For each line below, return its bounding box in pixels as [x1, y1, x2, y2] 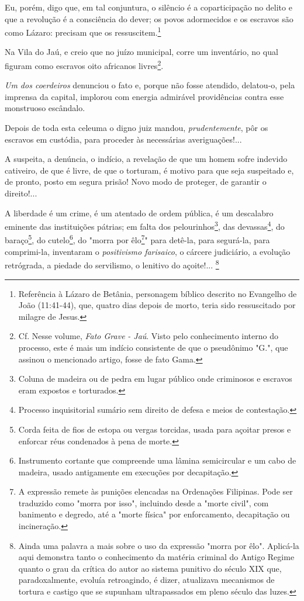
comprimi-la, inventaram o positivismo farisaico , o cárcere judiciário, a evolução [5, 245, 291, 257]
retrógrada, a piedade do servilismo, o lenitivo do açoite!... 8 [5, 257, 219, 271]
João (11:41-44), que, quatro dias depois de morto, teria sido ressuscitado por [18, 299, 296, 311]
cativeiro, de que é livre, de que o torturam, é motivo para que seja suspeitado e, [5, 164, 294, 176]
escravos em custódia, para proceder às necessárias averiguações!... [5, 133, 242, 145]
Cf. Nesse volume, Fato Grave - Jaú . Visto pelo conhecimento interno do [18, 330, 278, 342]
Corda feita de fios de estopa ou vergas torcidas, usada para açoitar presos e [18, 423, 291, 435]
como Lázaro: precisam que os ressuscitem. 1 [5, 25, 161, 38]
